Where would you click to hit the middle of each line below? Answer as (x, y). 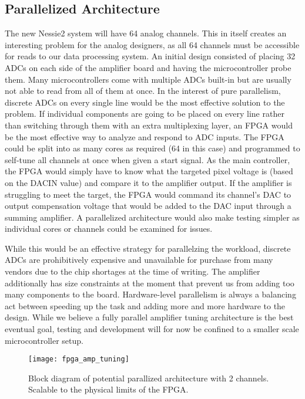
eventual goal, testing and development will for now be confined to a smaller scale (152, 329)
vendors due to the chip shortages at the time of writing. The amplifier (133, 271)
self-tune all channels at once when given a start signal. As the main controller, (148, 159)
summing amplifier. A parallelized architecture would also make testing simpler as (152, 217)
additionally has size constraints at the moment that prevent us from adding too (150, 283)
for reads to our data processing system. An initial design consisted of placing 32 (150, 56)
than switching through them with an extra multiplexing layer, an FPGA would (149, 125)
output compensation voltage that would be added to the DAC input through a (148, 206)
